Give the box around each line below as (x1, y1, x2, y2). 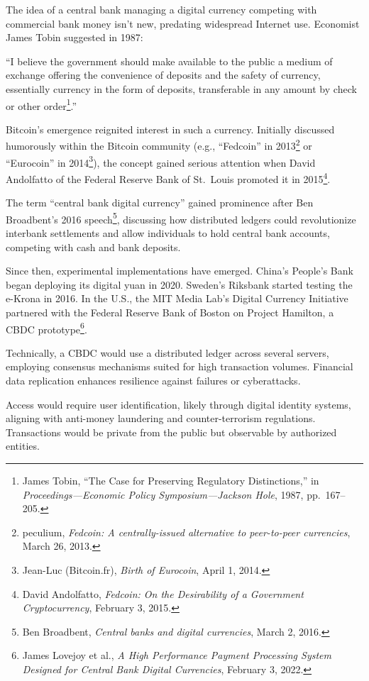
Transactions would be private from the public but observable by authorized (6, 424, 337, 439)
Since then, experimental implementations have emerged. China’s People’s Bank (6, 263, 353, 278)
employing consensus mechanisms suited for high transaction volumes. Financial (6, 359, 353, 374)
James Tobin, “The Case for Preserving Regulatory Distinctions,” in (22, 472, 319, 487)
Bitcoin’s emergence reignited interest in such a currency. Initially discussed (6, 121, 335, 136)
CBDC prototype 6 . (6, 319, 87, 336)
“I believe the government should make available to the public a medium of (6, 53, 333, 68)
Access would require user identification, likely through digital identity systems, (6, 397, 351, 411)
